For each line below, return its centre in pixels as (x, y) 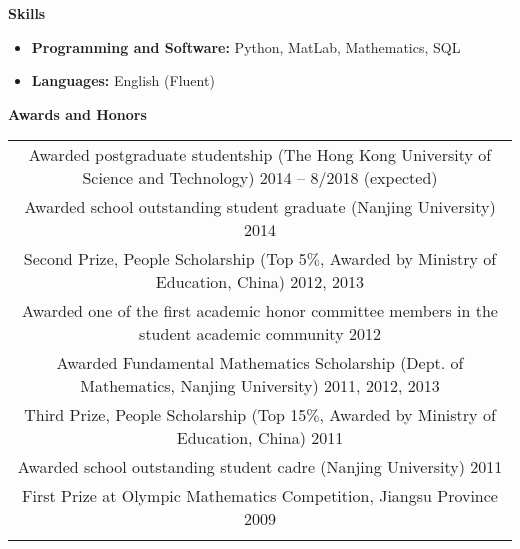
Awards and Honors (77, 113)
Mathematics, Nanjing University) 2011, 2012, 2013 (260, 386)
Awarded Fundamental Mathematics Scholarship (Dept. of (260, 363)
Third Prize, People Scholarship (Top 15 (165, 415)
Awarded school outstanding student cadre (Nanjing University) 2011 (260, 467)
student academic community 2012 (260, 334)
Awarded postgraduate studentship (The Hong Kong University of (260, 155)
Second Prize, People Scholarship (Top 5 (165, 259)
